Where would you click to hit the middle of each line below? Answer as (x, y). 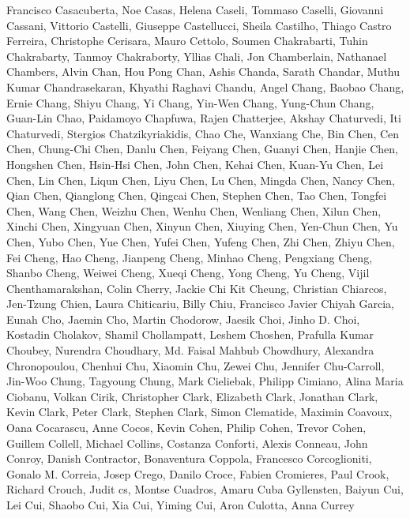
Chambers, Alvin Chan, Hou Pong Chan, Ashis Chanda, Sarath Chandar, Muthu (203, 71)
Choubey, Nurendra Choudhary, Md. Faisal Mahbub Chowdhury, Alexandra (190, 350)
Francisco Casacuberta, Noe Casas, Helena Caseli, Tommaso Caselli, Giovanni (195, 9)
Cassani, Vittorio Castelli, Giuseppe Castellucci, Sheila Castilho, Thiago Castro (199, 25)
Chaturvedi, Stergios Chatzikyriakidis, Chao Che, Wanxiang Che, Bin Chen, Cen (203, 133)
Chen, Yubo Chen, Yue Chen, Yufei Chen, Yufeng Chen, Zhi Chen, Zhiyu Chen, (201, 241)
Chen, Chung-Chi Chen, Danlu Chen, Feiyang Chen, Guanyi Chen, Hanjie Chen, (202, 149)
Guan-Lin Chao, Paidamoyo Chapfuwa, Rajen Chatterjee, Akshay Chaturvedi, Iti (204, 118)
